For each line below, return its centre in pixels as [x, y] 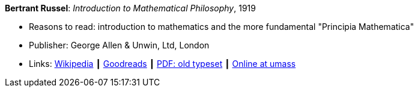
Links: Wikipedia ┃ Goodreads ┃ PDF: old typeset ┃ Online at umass [162, 64]
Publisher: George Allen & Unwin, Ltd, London [119, 45]
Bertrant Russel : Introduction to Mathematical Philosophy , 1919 [130, 8]
